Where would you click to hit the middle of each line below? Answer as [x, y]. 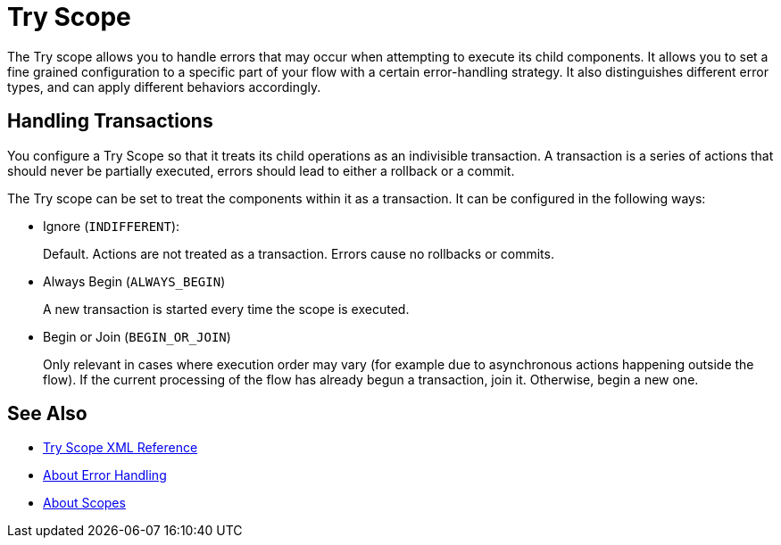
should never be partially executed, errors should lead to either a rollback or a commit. [261, 170]
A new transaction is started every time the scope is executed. [226, 309]
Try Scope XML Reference [120, 448]
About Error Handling [105, 475]
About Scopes [84, 503]
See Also [47, 414]
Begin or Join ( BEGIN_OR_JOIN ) [137, 336]
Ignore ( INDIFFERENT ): [112, 226]
